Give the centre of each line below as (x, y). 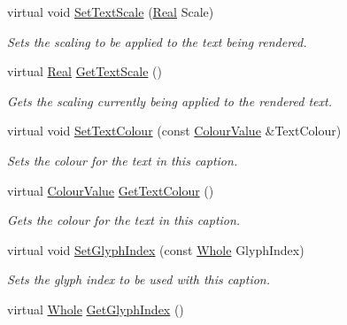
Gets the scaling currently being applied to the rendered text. (170, 101)
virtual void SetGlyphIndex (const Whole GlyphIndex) (156, 249)
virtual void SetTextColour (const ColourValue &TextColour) (174, 131)
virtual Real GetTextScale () (85, 71)
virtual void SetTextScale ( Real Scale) (111, 12)
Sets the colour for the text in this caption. (123, 160)
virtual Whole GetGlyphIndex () (96, 309)
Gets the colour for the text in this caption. (124, 220)
